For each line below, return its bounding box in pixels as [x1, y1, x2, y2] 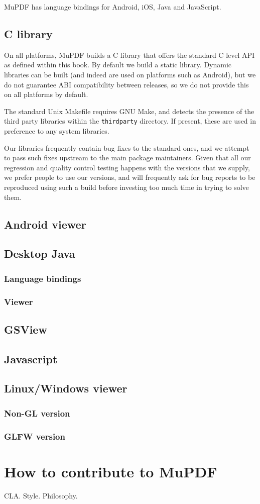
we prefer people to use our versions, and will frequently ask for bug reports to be [4, 172, 255, 182]
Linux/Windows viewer [4, 380, 127, 396]
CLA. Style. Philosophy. [4, 490, 78, 500]
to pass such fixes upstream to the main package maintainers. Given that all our [4, 152, 251, 163]
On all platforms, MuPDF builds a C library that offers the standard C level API [4, 49, 255, 60]
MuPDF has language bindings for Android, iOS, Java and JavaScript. [4, 2, 221, 12]
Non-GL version [4, 407, 70, 419]
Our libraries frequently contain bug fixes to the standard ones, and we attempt [4, 142, 249, 153]
